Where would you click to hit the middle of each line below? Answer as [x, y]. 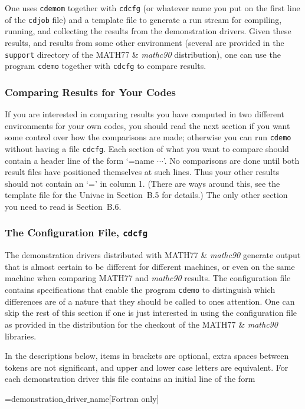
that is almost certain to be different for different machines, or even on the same [150, 266]
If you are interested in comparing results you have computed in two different [145, 114]
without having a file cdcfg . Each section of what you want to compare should [147, 148]
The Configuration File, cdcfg [76, 232]
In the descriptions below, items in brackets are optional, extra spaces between [147, 356]
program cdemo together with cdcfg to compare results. [106, 66]
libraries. [21, 336]
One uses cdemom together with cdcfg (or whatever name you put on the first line [152, 8]
